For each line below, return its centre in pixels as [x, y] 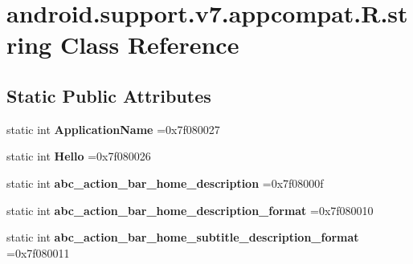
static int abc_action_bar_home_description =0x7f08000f [165, 183]
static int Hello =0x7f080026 [79, 156]
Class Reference [149, 45]
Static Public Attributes [109, 95]
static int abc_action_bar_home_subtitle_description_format [183, 237]
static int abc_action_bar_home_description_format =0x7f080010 [190, 210]
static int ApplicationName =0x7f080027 [113, 129]
